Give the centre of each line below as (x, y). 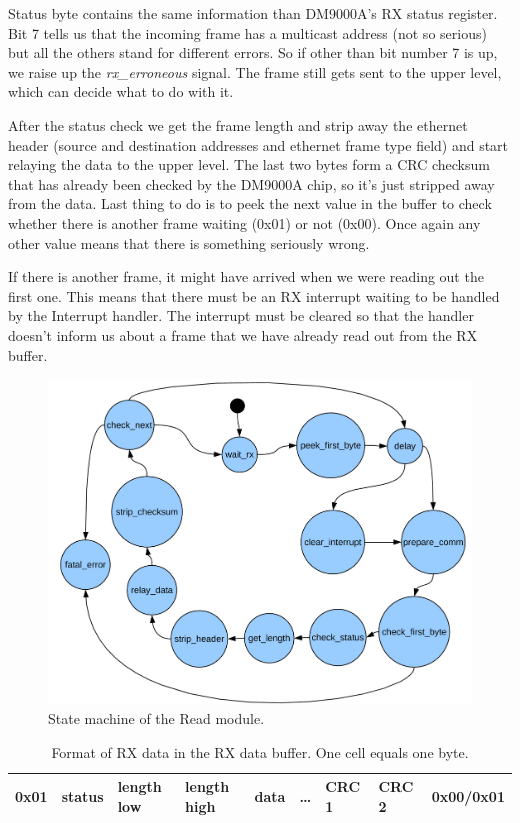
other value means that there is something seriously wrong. (189, 242)
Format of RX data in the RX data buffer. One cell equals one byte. (260, 751)
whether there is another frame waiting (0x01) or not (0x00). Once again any (244, 222)
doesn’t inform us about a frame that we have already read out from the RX (243, 334)
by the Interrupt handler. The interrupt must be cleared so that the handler (241, 315)
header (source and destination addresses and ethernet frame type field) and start (258, 144)
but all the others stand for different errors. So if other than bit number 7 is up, (253, 52)
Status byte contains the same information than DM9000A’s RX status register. (253, 13)
